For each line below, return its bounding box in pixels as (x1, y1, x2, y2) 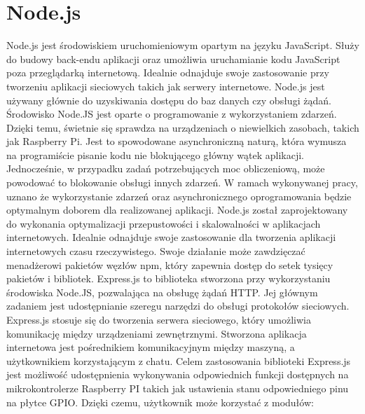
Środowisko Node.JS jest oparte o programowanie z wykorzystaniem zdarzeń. (6, 106, 337, 121)
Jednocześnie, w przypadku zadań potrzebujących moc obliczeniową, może (6, 161, 325, 176)
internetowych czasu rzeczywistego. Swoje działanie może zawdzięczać (6, 244, 305, 258)
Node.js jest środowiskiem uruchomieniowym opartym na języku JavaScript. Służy (6, 38, 359, 53)
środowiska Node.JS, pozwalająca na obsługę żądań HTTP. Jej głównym (6, 284, 318, 299)
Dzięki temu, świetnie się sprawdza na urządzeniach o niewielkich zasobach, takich (6, 120, 359, 134)
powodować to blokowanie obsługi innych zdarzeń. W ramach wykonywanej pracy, (6, 175, 358, 190)
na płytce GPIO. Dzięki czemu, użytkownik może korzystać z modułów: (6, 394, 314, 409)
